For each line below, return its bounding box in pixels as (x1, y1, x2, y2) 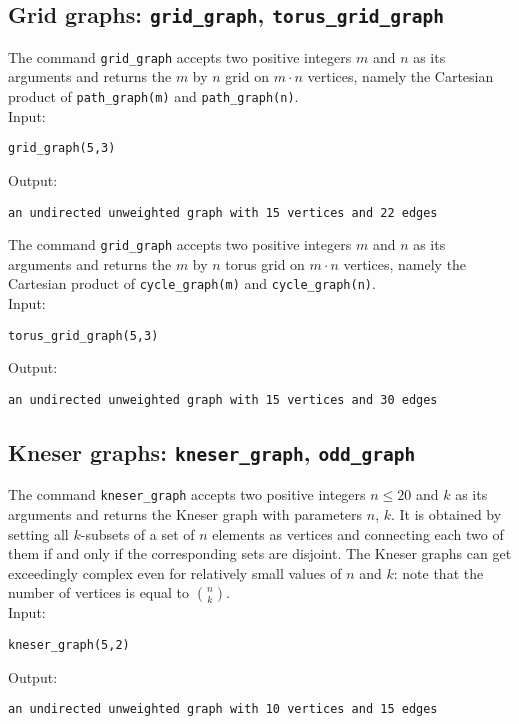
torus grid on (225, 253, 305, 274)
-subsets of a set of (80, 523, 195, 544)
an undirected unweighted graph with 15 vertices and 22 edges (8, 205, 438, 220)
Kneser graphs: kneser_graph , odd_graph (8, 436, 416, 467)
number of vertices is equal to (8, 582, 190, 603)
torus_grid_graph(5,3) (8, 328, 159, 343)
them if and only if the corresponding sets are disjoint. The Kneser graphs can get (8, 543, 512, 564)
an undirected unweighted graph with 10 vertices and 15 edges (8, 702, 438, 717)
